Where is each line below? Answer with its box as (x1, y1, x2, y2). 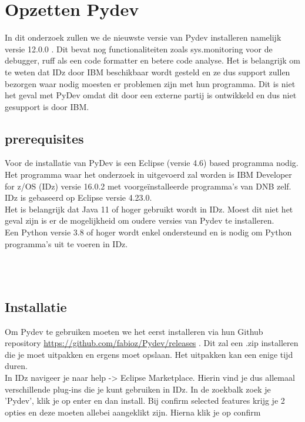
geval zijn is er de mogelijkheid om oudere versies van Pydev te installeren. (5, 214, 274, 227)
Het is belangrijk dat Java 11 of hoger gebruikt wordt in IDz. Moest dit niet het (5, 202, 293, 215)
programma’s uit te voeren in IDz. (5, 237, 128, 250)
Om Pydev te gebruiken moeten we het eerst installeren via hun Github (5, 325, 263, 337)
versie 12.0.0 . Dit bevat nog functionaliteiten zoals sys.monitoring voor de (5, 42, 273, 55)
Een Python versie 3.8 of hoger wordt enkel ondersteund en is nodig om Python (5, 226, 292, 238)
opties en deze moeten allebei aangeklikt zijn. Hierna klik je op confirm (5, 406, 261, 418)
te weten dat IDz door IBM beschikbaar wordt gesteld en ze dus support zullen (5, 65, 290, 78)
